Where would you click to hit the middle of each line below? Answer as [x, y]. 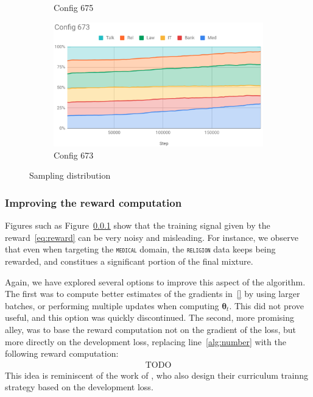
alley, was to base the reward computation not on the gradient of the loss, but [150, 329]
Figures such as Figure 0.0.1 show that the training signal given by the [138, 225]
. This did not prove [267, 305]
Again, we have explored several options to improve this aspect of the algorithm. [155, 281]
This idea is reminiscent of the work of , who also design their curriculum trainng [157, 375]
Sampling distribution [70, 175]
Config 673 [74, 155]
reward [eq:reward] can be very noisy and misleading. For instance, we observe [152, 237]
